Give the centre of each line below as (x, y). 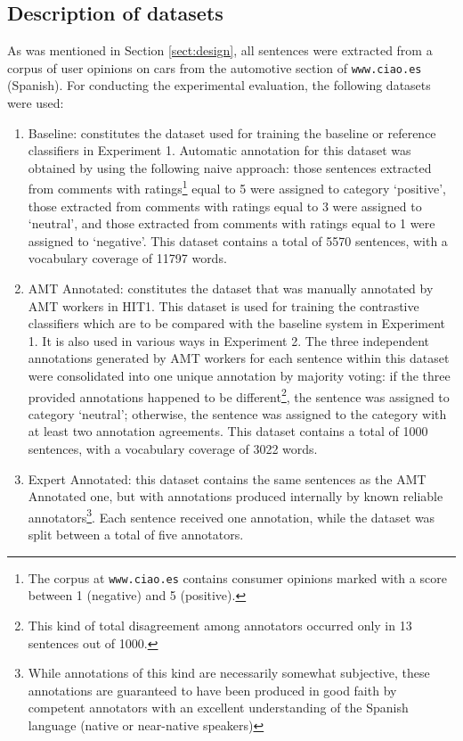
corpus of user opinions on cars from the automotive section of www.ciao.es (215, 67)
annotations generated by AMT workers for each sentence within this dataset (239, 358)
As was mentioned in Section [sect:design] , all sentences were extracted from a (220, 50)
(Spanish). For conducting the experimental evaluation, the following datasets (219, 85)
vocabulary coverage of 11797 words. (127, 258)
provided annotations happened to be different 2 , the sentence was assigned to (239, 395)
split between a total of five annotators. (136, 535)
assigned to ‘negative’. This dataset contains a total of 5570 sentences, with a (238, 240)
